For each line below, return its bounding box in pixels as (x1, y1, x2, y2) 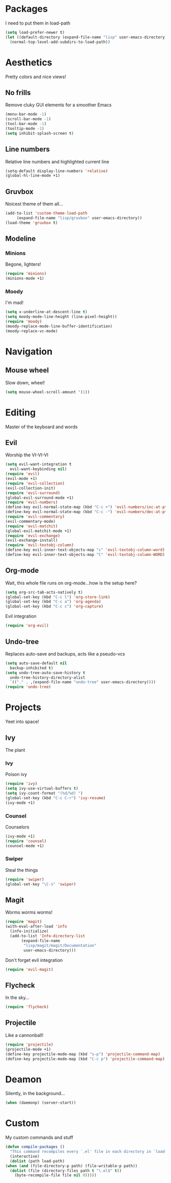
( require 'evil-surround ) (5, 490, 60, 496)
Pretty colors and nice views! (5, 74, 66, 80)
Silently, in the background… (5, 1091, 65, 1097)
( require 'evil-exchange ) (5, 533, 60, 538)
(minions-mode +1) (5, 276, 44, 281)
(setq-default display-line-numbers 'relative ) (5, 168, 108, 174)
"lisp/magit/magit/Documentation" (23, 943, 97, 948)
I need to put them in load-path (5, 20, 70, 26)
